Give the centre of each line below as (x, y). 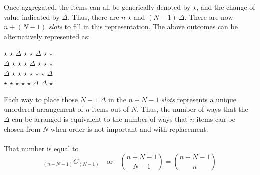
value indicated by (32, 16)
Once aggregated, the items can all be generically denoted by (97, 7)
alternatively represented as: (47, 36)
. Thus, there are (93, 16)
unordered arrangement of (44, 109)
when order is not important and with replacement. (129, 129)
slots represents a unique (199, 99)
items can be (216, 119)
